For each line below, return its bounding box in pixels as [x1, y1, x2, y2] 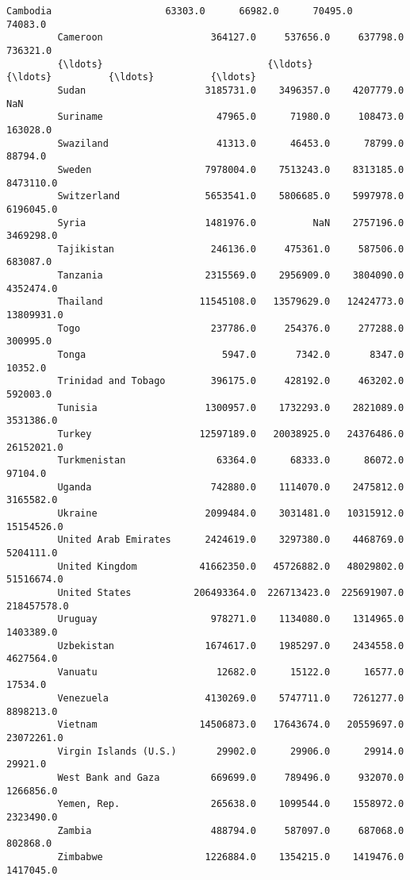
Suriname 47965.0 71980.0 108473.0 [57, 111, 404, 123]
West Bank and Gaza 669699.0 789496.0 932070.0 [57, 772, 404, 784]
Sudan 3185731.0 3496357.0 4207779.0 [57, 84, 404, 96]
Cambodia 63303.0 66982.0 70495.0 [6, 6, 353, 17]
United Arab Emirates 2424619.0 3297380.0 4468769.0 [57, 534, 404, 546]
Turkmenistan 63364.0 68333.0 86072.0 [57, 455, 404, 467]
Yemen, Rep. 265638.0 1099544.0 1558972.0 [57, 798, 404, 810]
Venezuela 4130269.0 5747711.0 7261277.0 [57, 693, 404, 705]
